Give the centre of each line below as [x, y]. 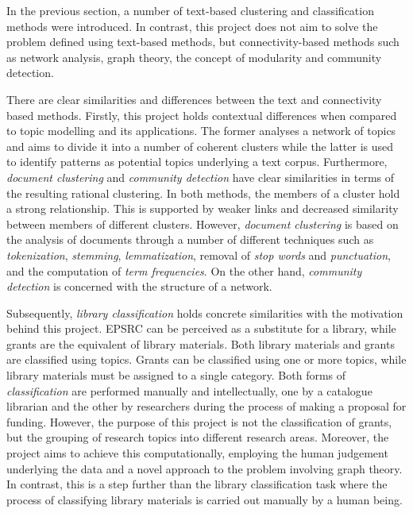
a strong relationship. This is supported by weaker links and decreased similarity [203, 208]
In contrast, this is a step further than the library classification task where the [197, 484]
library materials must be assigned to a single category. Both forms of [176, 375]
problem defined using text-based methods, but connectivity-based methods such [203, 42]
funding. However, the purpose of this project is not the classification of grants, [199, 421]
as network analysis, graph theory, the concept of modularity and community [194, 57]
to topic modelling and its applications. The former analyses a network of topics [201, 131]
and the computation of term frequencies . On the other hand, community [184, 270]
